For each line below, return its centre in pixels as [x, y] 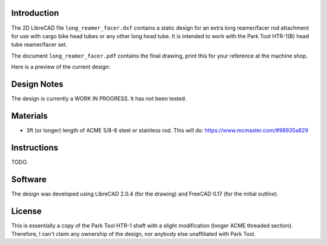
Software [29, 179]
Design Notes [37, 84]
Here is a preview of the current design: [61, 67]
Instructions [35, 147]
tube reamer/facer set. [39, 45]
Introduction [35, 13]
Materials [29, 116]
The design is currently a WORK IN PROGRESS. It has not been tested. [99, 98]
